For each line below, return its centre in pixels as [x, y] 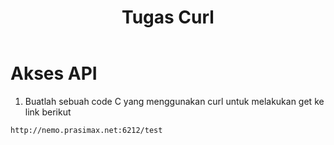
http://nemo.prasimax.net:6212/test [86, 130]
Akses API [54, 73]
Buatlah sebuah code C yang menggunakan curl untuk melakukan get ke [174, 101]
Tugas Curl [168, 17]
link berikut [48, 112]
